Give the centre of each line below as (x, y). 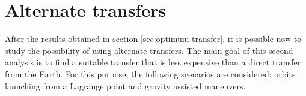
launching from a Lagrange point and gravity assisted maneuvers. (125, 85)
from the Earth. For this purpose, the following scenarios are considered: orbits (150, 73)
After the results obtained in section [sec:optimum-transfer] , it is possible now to (153, 39)
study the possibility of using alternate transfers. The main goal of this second (149, 50)
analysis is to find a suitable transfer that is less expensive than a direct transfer (153, 62)
